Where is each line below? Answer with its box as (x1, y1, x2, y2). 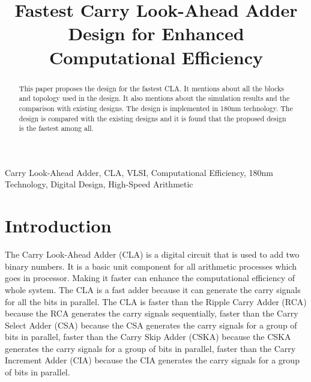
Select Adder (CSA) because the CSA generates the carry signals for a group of (5, 318, 297, 331)
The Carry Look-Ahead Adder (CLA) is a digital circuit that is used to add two (5, 248, 300, 261)
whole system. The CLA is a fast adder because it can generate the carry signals (5, 283, 301, 296)
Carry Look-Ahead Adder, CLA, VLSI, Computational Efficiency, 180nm (5, 166, 273, 178)
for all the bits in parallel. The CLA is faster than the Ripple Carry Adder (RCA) (5, 295, 307, 308)
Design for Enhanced (68, 21, 244, 46)
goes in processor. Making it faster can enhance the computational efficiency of (5, 271, 295, 284)
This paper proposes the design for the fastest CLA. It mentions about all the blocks (19, 83, 284, 93)
